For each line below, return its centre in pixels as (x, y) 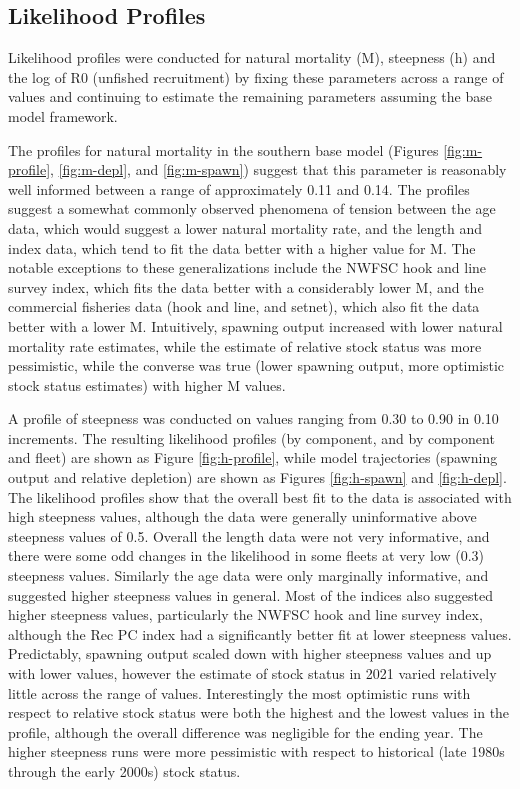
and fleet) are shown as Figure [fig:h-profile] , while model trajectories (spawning (253, 457)
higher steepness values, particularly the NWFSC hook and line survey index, (245, 614)
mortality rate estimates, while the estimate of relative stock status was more (245, 345)
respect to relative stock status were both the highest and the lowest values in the (259, 712)
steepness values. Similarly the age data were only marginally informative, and (248, 575)
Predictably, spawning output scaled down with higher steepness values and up (250, 653)
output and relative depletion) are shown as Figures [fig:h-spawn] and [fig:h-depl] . (257, 477)
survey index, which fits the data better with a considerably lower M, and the (246, 286)
